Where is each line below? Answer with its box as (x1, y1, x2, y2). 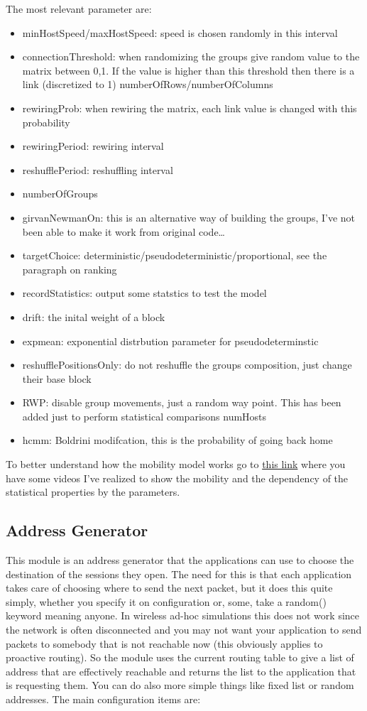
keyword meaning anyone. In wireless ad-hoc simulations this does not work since (6, 608, 360, 623)
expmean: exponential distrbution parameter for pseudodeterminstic (22, 333, 319, 348)
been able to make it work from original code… (22, 224, 226, 239)
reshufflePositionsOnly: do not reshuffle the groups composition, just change (22, 357, 352, 372)
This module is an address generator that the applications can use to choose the (6, 553, 354, 568)
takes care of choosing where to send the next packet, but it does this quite (6, 580, 333, 595)
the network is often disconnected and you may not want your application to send (6, 622, 362, 637)
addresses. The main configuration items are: (6, 691, 201, 706)
